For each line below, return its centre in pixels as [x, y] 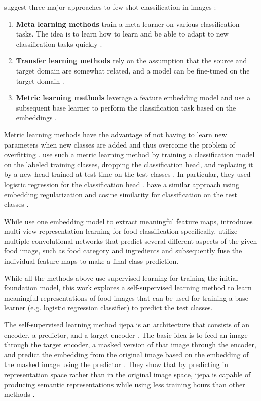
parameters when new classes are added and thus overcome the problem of [120, 144]
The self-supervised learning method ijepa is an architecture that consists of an [127, 325]
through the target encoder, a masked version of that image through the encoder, [130, 344]
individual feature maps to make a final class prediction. [91, 261]
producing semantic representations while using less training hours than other [125, 384]
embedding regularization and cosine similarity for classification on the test [121, 194]
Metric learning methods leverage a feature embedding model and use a [133, 98]
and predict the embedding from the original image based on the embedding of [126, 354]
